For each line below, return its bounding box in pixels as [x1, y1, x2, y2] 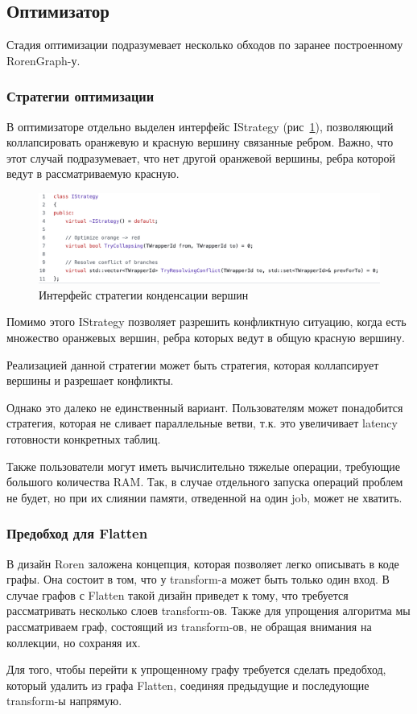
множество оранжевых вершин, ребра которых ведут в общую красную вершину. [6, 328, 405, 345]
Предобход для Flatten [6, 523, 148, 543]
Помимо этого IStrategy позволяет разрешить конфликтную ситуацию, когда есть [6, 313, 407, 330]
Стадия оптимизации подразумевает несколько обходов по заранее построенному [6, 36, 403, 53]
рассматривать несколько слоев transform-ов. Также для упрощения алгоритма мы [6, 602, 411, 619]
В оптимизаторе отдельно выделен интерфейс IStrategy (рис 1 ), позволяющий [6, 118, 394, 134]
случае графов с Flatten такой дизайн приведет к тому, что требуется [6, 586, 349, 603]
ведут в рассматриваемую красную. [6, 165, 180, 182]
